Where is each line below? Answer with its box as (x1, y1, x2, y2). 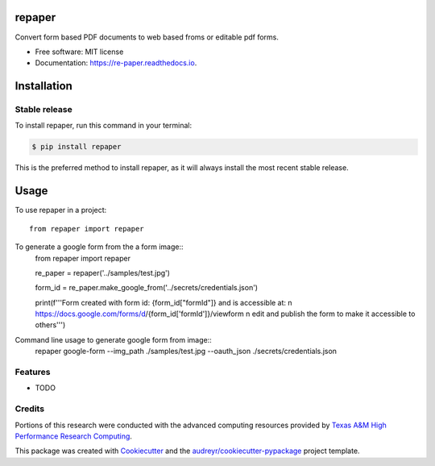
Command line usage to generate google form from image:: (14, 335, 213, 344)
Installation (14, 79, 72, 93)
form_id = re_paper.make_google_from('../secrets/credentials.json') (35, 283, 258, 293)
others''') (35, 320, 66, 330)
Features (14, 367, 51, 377)
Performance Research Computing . (14, 431, 133, 441)
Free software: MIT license (35, 47, 124, 56)
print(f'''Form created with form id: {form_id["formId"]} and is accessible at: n (35, 297, 293, 307)
